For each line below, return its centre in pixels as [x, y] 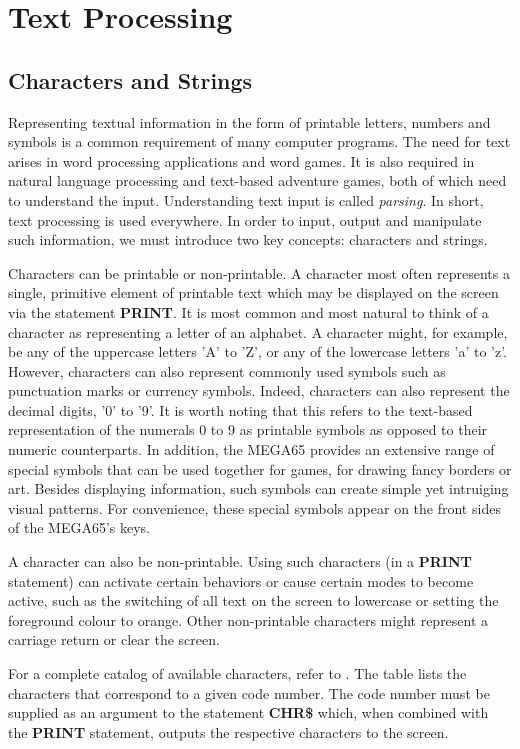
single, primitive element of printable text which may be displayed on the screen [253, 292]
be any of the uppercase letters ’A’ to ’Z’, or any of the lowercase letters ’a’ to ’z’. [257, 351]
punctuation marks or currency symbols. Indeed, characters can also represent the [259, 390]
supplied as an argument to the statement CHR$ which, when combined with [248, 712]
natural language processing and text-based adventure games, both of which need [257, 180]
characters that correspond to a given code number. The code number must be [249, 692]
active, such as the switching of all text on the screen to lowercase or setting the [253, 600]
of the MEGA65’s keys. [79, 527]
